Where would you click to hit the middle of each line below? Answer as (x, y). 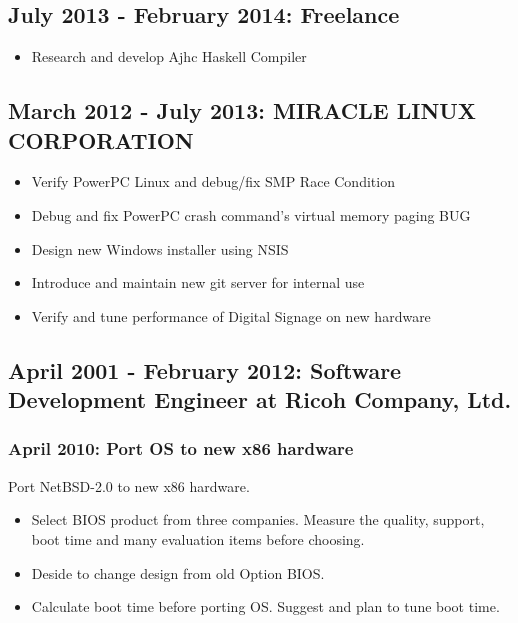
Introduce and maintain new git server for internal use (198, 282)
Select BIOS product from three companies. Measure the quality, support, (258, 519)
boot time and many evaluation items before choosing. (198, 538)
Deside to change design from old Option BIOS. (178, 572)
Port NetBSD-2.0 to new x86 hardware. (129, 485)
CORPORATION (101, 139)
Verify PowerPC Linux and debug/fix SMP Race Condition (213, 181)
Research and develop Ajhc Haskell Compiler (169, 56)
